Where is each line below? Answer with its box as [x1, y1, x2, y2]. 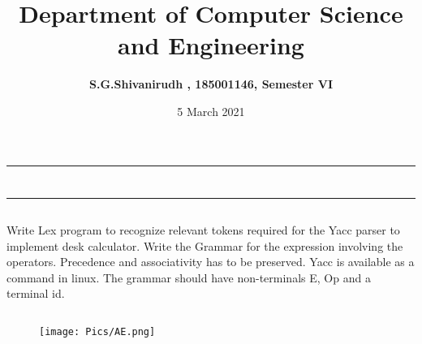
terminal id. [6, 285, 65, 302]
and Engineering [118, 28, 304, 62]
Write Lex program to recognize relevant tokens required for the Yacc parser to [6, 221, 400, 239]
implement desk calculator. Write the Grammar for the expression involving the [6, 237, 403, 254]
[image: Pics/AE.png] [39, 326, 156, 338]
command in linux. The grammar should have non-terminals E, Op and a [6, 269, 371, 286]
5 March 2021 [177, 102, 245, 119]
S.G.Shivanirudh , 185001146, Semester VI [88, 75, 334, 92]
